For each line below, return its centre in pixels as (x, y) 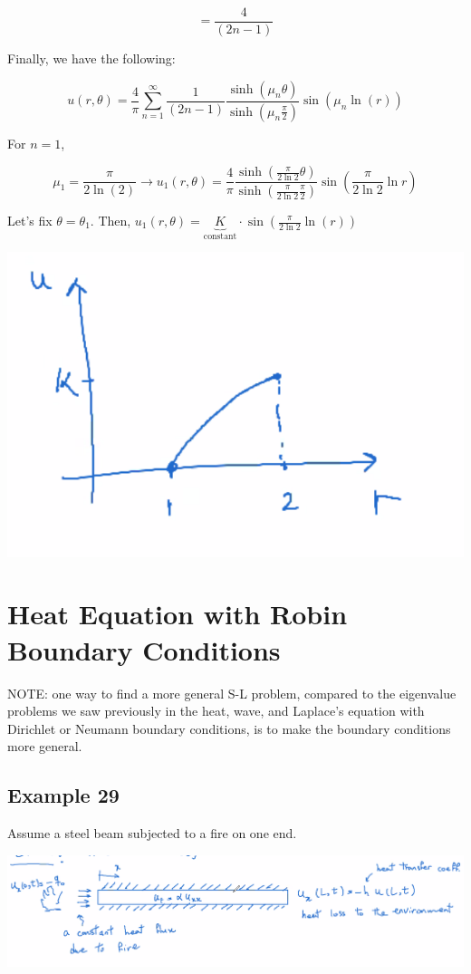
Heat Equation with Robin (178, 614)
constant (220, 236)
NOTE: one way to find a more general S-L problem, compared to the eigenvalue (232, 693)
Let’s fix (30, 220)
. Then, (111, 220)
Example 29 (63, 795)
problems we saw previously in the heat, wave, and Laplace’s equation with (216, 711)
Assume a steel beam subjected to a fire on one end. (152, 833)
